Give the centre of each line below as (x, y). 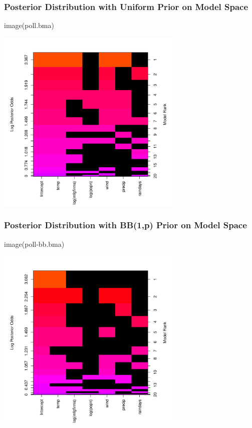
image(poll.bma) (29, 25)
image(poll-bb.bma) (34, 244)
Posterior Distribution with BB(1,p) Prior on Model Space (125, 225)
